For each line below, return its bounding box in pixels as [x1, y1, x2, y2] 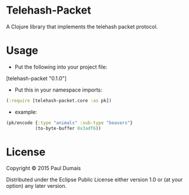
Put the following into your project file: [14, 63, 108, 70]
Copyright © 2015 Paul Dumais [6, 165, 81, 172]
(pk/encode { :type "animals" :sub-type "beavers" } [6, 119, 133, 126]
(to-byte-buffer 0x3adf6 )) [35, 125, 101, 131]
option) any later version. [6, 183, 67, 190]
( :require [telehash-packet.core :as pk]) [6, 97, 112, 103]
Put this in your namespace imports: [14, 86, 102, 93]
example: [14, 108, 37, 115]
